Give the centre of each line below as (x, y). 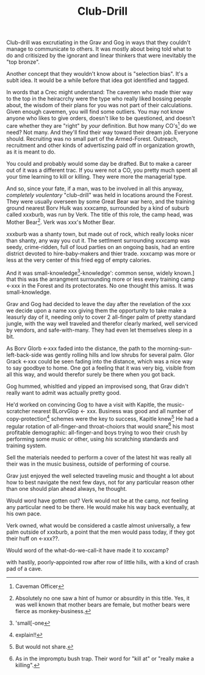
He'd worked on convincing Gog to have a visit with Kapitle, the (86, 405)
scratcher (18, 411)
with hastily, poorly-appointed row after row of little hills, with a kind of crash (103, 562)
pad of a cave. (24, 569)
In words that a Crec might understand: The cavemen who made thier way (100, 92)
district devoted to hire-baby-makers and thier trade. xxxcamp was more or (101, 253)
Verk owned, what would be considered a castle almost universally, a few (99, 526)
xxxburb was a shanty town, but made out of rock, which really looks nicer (100, 234)
